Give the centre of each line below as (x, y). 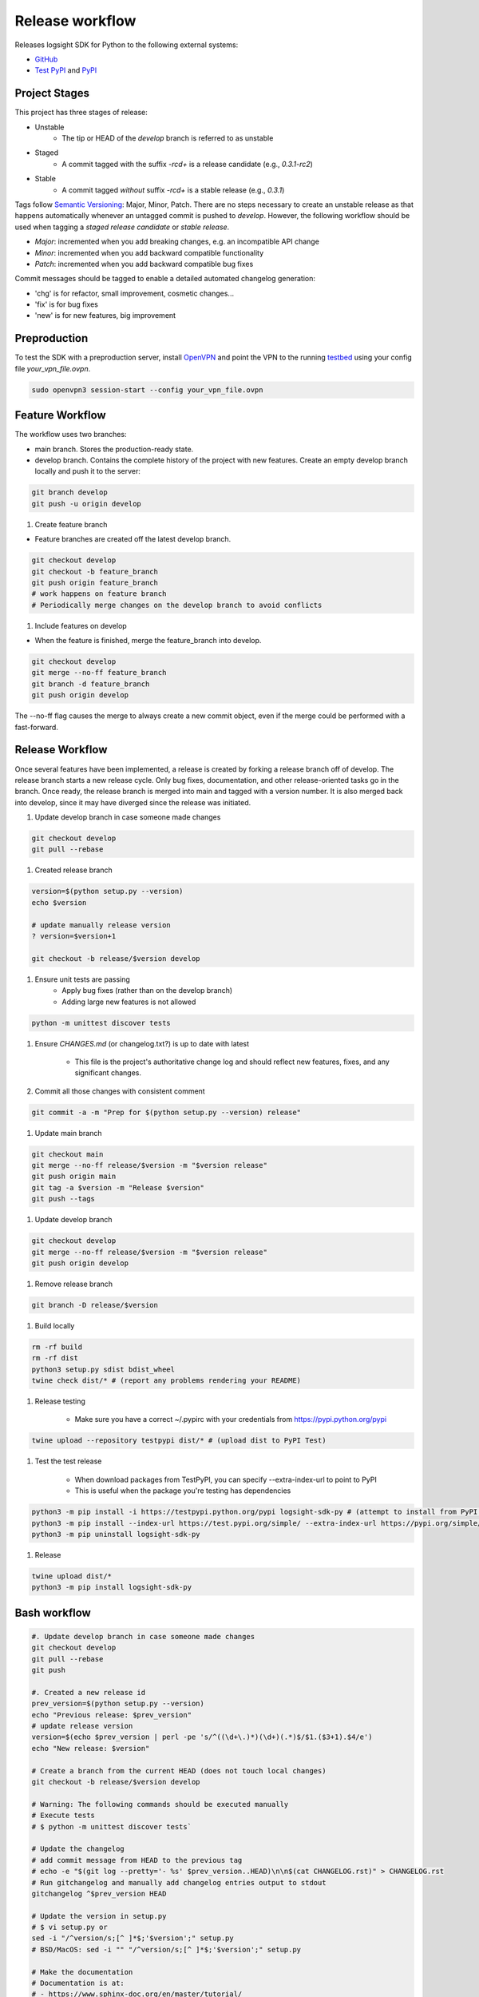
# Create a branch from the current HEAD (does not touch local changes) (179, 1771)
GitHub (46, 59)
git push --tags (63, 1199)
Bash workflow (53, 1612)
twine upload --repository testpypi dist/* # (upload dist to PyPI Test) (179, 1441)
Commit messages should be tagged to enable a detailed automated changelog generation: (165, 279)
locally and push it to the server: (88, 471)
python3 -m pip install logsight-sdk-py (111, 1587)
